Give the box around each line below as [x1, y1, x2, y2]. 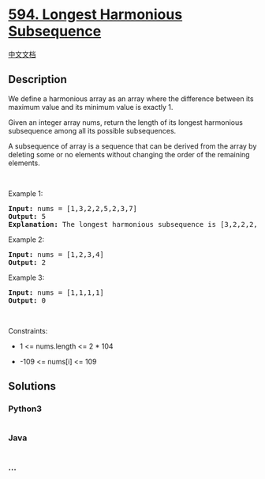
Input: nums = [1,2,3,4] [8, 250, 104, 258]
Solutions [8, 379, 57, 393]
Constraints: [8, 326, 48, 335]
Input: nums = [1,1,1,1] [8, 288, 104, 297]
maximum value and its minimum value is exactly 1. [8, 102, 174, 111]
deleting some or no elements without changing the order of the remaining [8, 149, 250, 159]
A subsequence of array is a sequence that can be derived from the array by [8, 141, 257, 151]
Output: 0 [8, 296, 46, 305]
